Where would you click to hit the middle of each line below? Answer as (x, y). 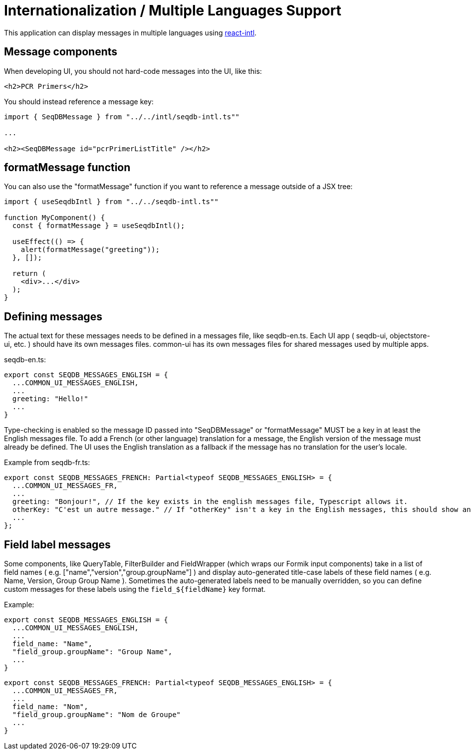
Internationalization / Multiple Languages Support (173, 10)
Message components (61, 52)
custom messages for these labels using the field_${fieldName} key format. (135, 589)
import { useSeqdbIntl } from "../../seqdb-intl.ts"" (111, 202)
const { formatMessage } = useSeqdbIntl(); (99, 226)
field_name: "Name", (52, 644)
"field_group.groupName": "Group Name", (92, 652)
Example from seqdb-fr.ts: (47, 463)
